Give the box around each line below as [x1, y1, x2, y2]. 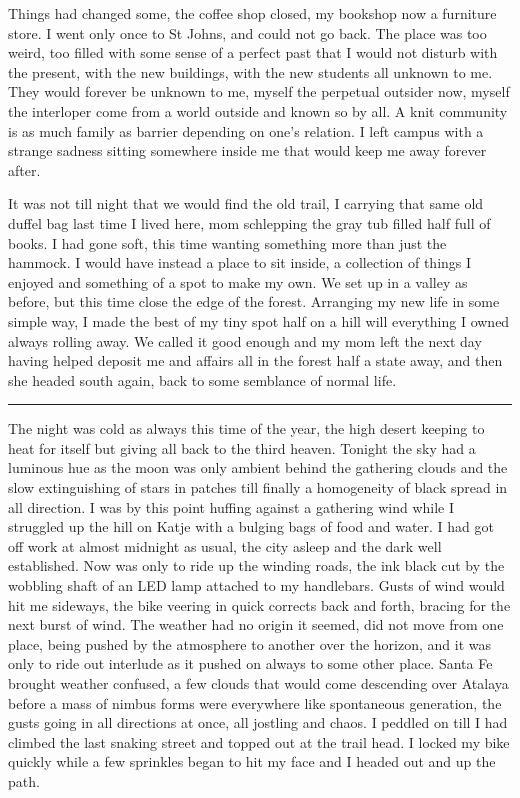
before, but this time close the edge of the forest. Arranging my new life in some [8, 291, 500, 312]
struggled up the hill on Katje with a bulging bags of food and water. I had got [8, 516, 495, 537]
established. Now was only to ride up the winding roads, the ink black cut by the [8, 555, 505, 576]
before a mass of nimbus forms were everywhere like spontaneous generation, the [8, 692, 502, 713]
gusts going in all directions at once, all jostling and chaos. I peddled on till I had [8, 712, 508, 733]
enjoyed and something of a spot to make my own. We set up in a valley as [8, 271, 468, 292]
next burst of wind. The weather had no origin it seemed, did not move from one [8, 614, 504, 635]
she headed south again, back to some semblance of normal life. [8, 369, 397, 390]
